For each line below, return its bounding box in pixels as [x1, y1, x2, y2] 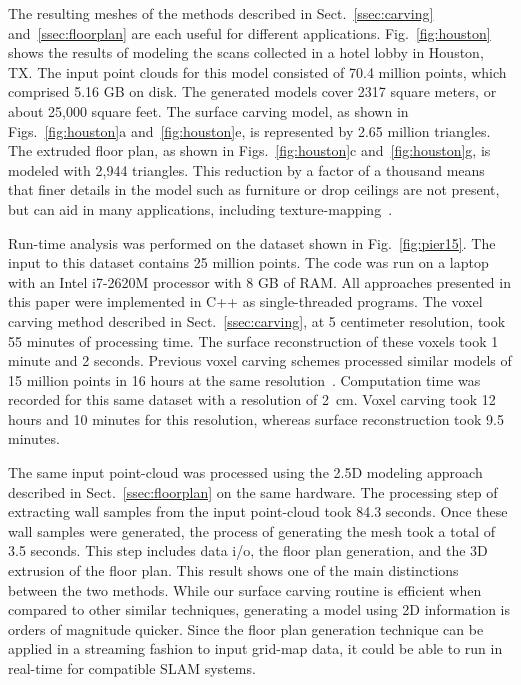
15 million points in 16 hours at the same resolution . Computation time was [8, 369, 481, 390]
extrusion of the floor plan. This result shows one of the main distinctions [8, 560, 459, 581]
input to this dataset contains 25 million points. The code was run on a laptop [8, 252, 489, 273]
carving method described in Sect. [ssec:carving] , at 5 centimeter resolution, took [8, 310, 506, 331]
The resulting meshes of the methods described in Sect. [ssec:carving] [8, 3, 434, 23]
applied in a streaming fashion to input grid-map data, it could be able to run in [8, 638, 503, 659]
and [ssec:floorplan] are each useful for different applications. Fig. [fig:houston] [8, 22, 491, 43]
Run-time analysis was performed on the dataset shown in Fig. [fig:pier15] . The [8, 232, 496, 253]
